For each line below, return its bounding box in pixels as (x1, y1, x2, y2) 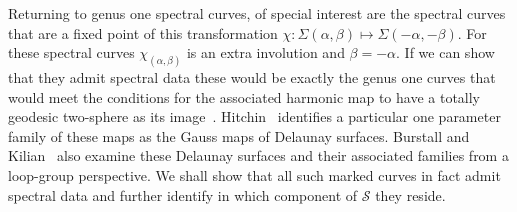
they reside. (375, 184, 446, 205)
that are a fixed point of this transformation (8, 22, 278, 43)
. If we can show (396, 42, 495, 63)
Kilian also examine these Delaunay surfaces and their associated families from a (8, 145, 509, 166)
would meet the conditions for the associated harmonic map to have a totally (8, 86, 481, 107)
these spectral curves (8, 42, 135, 63)
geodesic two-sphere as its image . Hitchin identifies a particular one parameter (8, 106, 501, 127)
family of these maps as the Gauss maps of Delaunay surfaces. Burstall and (8, 125, 470, 146)
